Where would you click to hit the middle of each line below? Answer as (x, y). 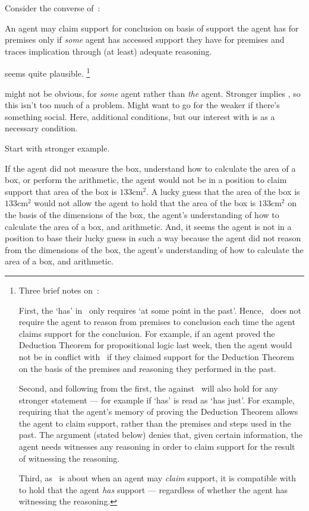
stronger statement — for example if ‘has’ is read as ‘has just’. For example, (157, 400)
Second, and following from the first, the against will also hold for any (148, 388)
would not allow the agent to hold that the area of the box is (145, 203)
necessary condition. (41, 128)
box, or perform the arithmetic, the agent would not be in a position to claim (146, 180)
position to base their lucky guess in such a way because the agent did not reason (153, 238)
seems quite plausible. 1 (48, 72)
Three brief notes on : (59, 290)
